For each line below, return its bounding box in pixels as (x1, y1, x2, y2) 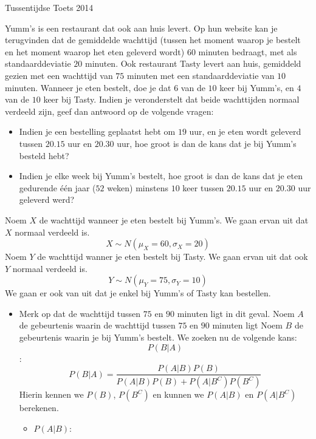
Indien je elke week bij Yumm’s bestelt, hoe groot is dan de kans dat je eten (19, 169, 303, 182)
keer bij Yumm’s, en (219, 81, 294, 94)
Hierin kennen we (19, 388, 84, 401)
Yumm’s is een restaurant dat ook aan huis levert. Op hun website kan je (5, 21, 278, 34)
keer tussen (182, 181, 224, 194)
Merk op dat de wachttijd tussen (19, 307, 141, 319)
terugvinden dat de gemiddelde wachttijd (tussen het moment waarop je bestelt (5, 33, 301, 46)
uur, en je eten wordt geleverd (189, 125, 301, 138)
